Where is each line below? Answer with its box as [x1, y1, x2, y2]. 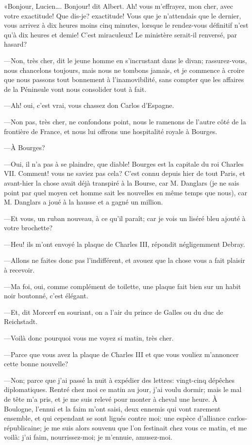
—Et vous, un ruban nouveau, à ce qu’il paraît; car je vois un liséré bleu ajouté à [4, 213, 246, 223]
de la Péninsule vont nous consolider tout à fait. [4, 84, 147, 94]
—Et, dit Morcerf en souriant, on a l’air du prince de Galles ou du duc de [4, 307, 223, 317]
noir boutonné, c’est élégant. [4, 291, 88, 301]
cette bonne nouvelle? [4, 359, 68, 369]
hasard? [4, 39, 27, 49]
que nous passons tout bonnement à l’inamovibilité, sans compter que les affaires [4, 74, 244, 85]
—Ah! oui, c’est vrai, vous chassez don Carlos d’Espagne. [4, 100, 174, 110]
